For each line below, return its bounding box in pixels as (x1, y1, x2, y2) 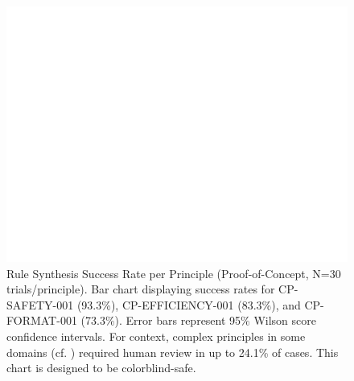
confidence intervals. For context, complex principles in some (6, 327, 306, 344)
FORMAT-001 (6, 312, 77, 329)
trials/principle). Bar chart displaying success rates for (6, 281, 275, 297)
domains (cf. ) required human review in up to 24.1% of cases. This (6, 343, 339, 360)
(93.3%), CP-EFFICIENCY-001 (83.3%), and (76, 296, 301, 313)
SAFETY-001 (6, 296, 74, 313)
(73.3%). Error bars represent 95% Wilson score (80, 312, 316, 329)
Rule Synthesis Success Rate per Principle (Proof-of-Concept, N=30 (6, 264, 341, 281)
